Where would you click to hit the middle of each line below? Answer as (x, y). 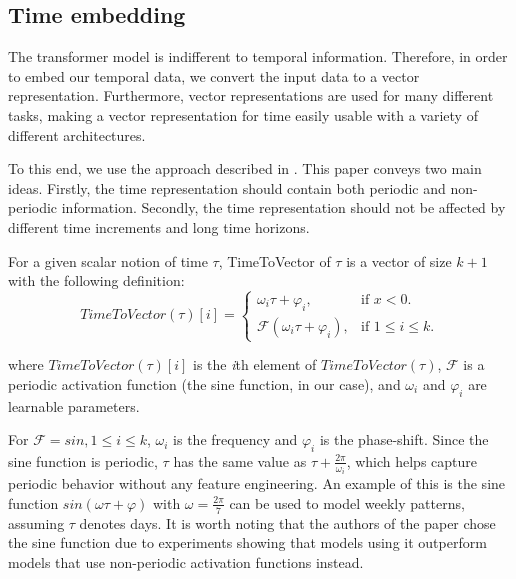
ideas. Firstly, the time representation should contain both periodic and (227, 187)
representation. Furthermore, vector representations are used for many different (251, 95)
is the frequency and (235, 439)
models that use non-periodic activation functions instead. (186, 561)
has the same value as (240, 460)
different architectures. (77, 134)
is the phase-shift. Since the (404, 439)
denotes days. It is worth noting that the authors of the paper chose (287, 522)
